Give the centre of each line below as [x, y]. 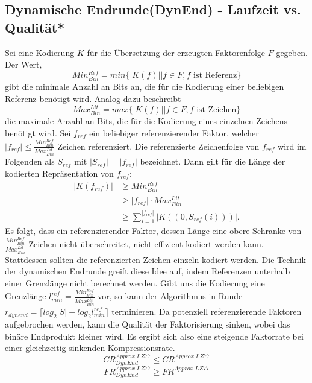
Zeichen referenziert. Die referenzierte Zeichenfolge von [158, 146]
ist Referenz [215, 75]
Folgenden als [30, 161]
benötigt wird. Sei [38, 133]
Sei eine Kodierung [40, 52]
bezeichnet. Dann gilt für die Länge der [213, 161]
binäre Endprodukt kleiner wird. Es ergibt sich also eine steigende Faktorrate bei [154, 336]
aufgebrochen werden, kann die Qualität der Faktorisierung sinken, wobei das [148, 324]
